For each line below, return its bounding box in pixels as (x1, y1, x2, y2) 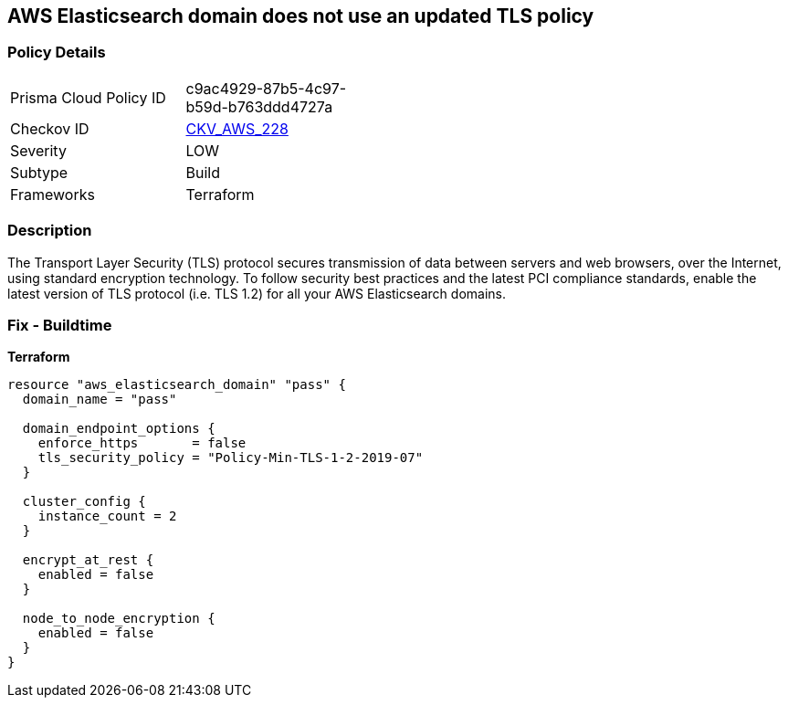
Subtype (10, 163, 68, 182)
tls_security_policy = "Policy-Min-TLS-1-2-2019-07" (37, 450, 424, 466)
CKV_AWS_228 (185, 119, 289, 138)
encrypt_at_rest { (22, 552, 154, 568)
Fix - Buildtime (7, 315, 112, 334)
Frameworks (10, 184, 95, 204)
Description (7, 221, 92, 240)
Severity (10, 141, 67, 160)
